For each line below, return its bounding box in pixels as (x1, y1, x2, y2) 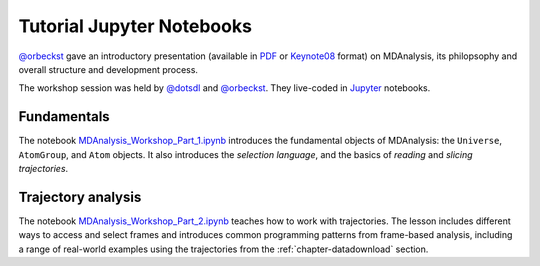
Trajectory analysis (18, 188, 142, 205)
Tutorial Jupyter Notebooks (18, 15, 252, 37)
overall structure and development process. (18, 63, 199, 75)
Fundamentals (18, 108, 110, 125)
